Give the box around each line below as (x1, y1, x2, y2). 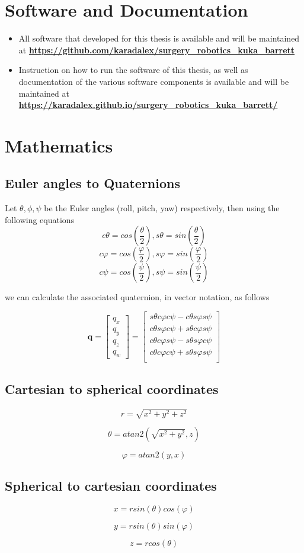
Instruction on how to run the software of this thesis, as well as (18, 63, 248, 76)
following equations (5, 213, 75, 225)
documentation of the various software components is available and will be (18, 75, 289, 87)
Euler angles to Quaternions (5, 174, 180, 192)
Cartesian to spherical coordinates (5, 379, 219, 398)
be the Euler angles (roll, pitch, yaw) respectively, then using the (44, 202, 280, 214)
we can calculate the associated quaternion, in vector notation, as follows (5, 291, 270, 303)
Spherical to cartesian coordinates (5, 476, 217, 495)
